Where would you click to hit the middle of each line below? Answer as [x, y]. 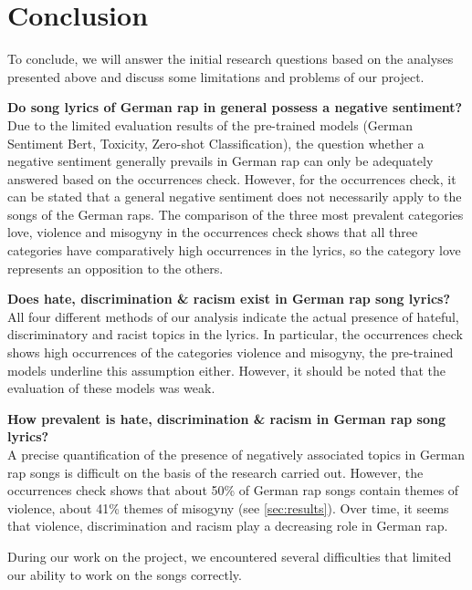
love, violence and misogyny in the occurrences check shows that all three [213, 232]
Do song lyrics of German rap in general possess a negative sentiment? [235, 107]
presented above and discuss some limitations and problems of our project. [216, 76]
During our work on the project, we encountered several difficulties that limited [230, 556]
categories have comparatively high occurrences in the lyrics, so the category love [234, 250]
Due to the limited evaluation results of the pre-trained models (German [210, 124]
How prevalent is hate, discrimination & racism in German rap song [226, 418]
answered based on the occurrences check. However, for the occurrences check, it [232, 178]
